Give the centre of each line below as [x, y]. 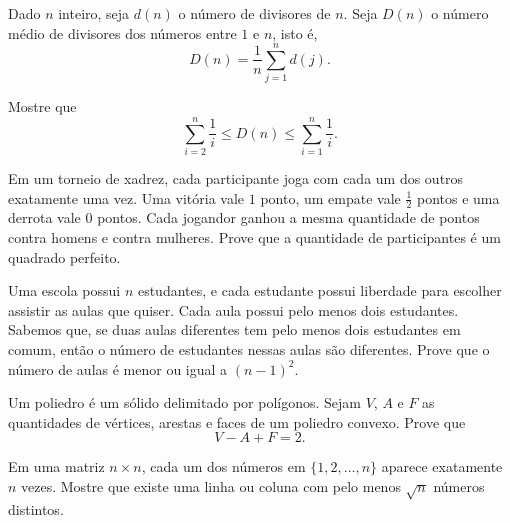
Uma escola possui [64, 290]
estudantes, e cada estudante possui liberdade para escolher [319, 290]
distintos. [36, 508]
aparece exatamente [442, 466]
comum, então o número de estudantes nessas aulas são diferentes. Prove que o [249, 349]
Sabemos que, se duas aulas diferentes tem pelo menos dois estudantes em [234, 329]
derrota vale [44, 217]
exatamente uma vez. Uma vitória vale [126, 197]
